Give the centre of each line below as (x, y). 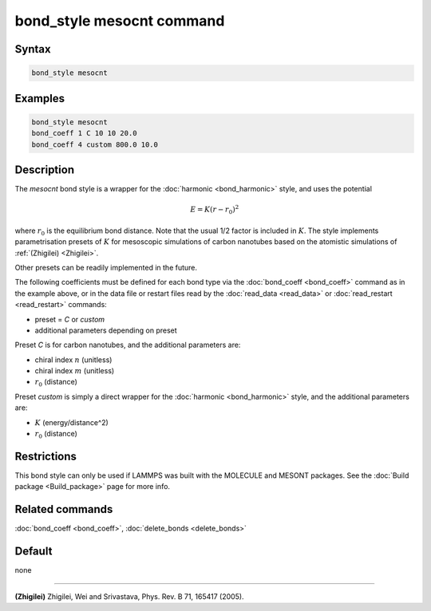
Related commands (64, 509)
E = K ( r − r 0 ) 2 (215, 210)
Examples (40, 99)
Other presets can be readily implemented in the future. (106, 267)
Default (34, 552)
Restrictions (46, 456)
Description (45, 170)
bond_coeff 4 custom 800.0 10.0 (95, 144)
